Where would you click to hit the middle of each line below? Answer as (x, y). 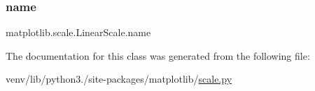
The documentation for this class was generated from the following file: (158, 55)
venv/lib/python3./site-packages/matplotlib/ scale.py (119, 79)
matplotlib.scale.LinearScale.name (78, 32)
